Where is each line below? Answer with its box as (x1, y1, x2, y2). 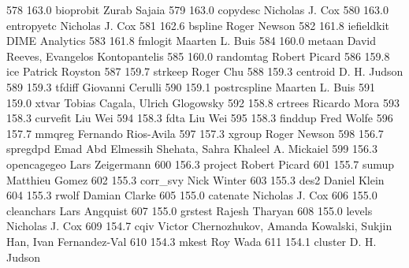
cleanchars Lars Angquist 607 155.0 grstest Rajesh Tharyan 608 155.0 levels (6, 202, 373, 218)
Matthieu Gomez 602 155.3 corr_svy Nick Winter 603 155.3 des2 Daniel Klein (6, 171, 385, 188)
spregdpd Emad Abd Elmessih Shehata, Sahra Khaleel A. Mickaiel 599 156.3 (6, 140, 377, 157)
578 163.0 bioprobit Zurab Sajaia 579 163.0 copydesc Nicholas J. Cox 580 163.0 (6, 2, 389, 17)
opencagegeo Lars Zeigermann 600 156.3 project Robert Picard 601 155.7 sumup (6, 155, 395, 172)
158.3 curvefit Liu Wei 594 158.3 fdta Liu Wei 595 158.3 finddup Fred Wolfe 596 (6, 110, 393, 126)
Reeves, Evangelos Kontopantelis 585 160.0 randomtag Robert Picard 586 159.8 (6, 47, 390, 64)
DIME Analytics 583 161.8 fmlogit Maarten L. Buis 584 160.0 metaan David (6, 32, 376, 49)
